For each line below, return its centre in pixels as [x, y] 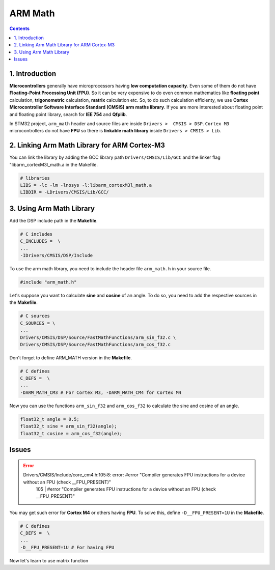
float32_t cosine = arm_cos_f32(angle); [71, 433]
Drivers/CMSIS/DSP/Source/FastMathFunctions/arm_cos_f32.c [95, 344]
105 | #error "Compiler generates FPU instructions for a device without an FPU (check [126, 489]
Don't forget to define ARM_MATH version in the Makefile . [71, 358]
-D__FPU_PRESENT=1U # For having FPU [67, 547]
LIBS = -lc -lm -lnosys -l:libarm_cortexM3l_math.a [86, 185]
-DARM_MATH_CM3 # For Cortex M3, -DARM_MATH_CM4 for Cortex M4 [101, 393]
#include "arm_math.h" [48, 282]
